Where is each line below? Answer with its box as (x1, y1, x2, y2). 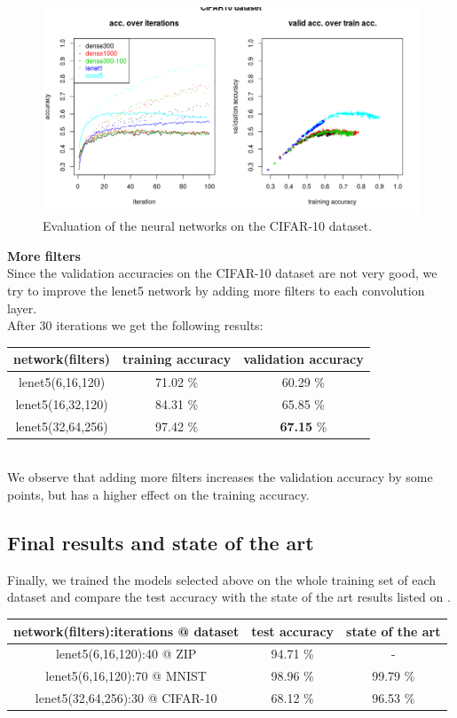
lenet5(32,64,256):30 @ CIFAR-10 (35, 689, 217, 707)
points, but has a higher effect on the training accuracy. (7, 485, 310, 504)
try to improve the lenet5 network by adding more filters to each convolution (7, 280, 425, 299)
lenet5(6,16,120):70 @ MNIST (45, 667, 207, 685)
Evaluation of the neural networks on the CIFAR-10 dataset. (43, 217, 373, 235)
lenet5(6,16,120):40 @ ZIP (55, 644, 197, 663)
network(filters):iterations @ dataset (13, 621, 240, 640)
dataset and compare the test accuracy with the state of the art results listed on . (7, 588, 451, 606)
